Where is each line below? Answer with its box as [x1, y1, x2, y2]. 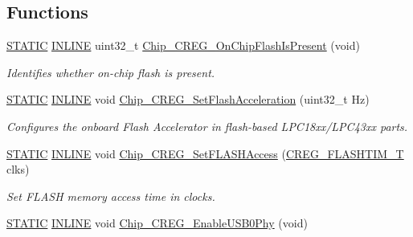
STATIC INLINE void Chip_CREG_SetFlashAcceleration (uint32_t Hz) [6, 91, 370, 108]
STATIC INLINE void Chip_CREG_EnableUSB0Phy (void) [6, 215, 308, 231]
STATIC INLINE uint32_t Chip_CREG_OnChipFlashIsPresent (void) [6, 37, 360, 54]
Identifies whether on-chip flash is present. [6, 63, 215, 80]
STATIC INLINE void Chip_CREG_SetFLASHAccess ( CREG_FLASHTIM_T [6, 145, 404, 161]
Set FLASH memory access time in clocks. [6, 187, 215, 204]
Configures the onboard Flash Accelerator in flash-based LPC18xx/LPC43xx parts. [6, 117, 408, 134]
